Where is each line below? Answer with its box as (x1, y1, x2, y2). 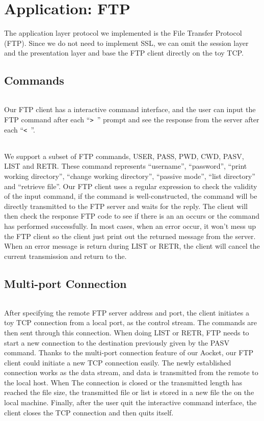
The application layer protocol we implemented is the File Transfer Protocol (4, 28, 242, 38)
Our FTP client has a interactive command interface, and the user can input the (4, 104, 256, 115)
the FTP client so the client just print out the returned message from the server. (4, 230, 256, 241)
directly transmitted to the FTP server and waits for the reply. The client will (4, 200, 248, 211)
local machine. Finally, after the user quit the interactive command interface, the (4, 397, 257, 408)
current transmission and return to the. (4, 250, 127, 261)
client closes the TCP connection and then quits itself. (4, 407, 174, 417)
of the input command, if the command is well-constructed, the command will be (4, 191, 257, 201)
